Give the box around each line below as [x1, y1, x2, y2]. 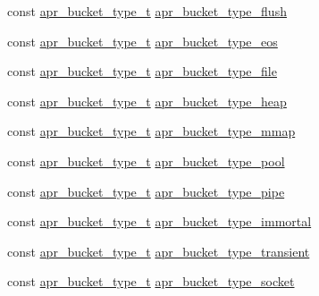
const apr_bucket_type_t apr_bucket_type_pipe [7, 182, 285, 200]
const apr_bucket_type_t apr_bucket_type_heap [7, 91, 287, 110]
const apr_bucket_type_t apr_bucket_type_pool [7, 151, 285, 170]
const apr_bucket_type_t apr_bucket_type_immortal [7, 212, 312, 231]
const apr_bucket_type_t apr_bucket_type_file [7, 62, 277, 80]
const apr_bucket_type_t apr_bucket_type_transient [7, 241, 310, 260]
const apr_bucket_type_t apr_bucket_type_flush [7, 2, 287, 20]
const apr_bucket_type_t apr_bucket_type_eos [7, 31, 278, 50]
